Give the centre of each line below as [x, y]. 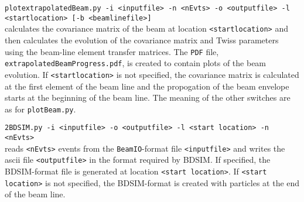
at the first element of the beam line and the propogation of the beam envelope [147, 86]
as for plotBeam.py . [40, 109]
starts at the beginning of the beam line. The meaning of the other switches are [148, 97]
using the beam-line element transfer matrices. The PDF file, [112, 51]
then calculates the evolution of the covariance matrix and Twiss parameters [142, 40]
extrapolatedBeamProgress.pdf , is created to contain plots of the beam [136, 63]
